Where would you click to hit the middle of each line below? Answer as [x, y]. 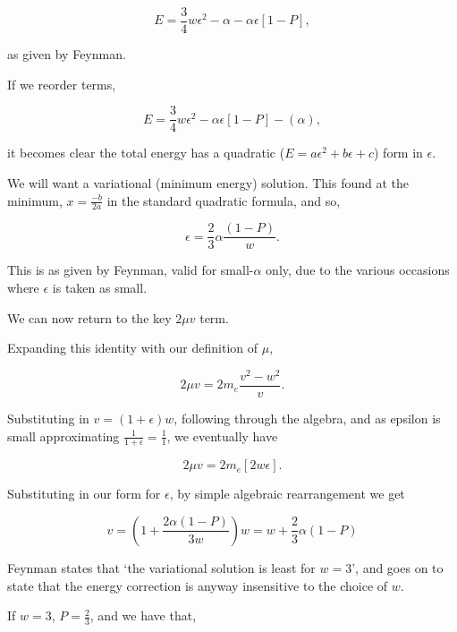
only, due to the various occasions [358, 270]
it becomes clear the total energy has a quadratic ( [146, 153]
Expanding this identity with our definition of [132, 348]
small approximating [63, 436]
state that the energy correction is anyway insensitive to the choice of [198, 585]
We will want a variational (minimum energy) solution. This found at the [208, 182]
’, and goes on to [398, 567]
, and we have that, [143, 615]
